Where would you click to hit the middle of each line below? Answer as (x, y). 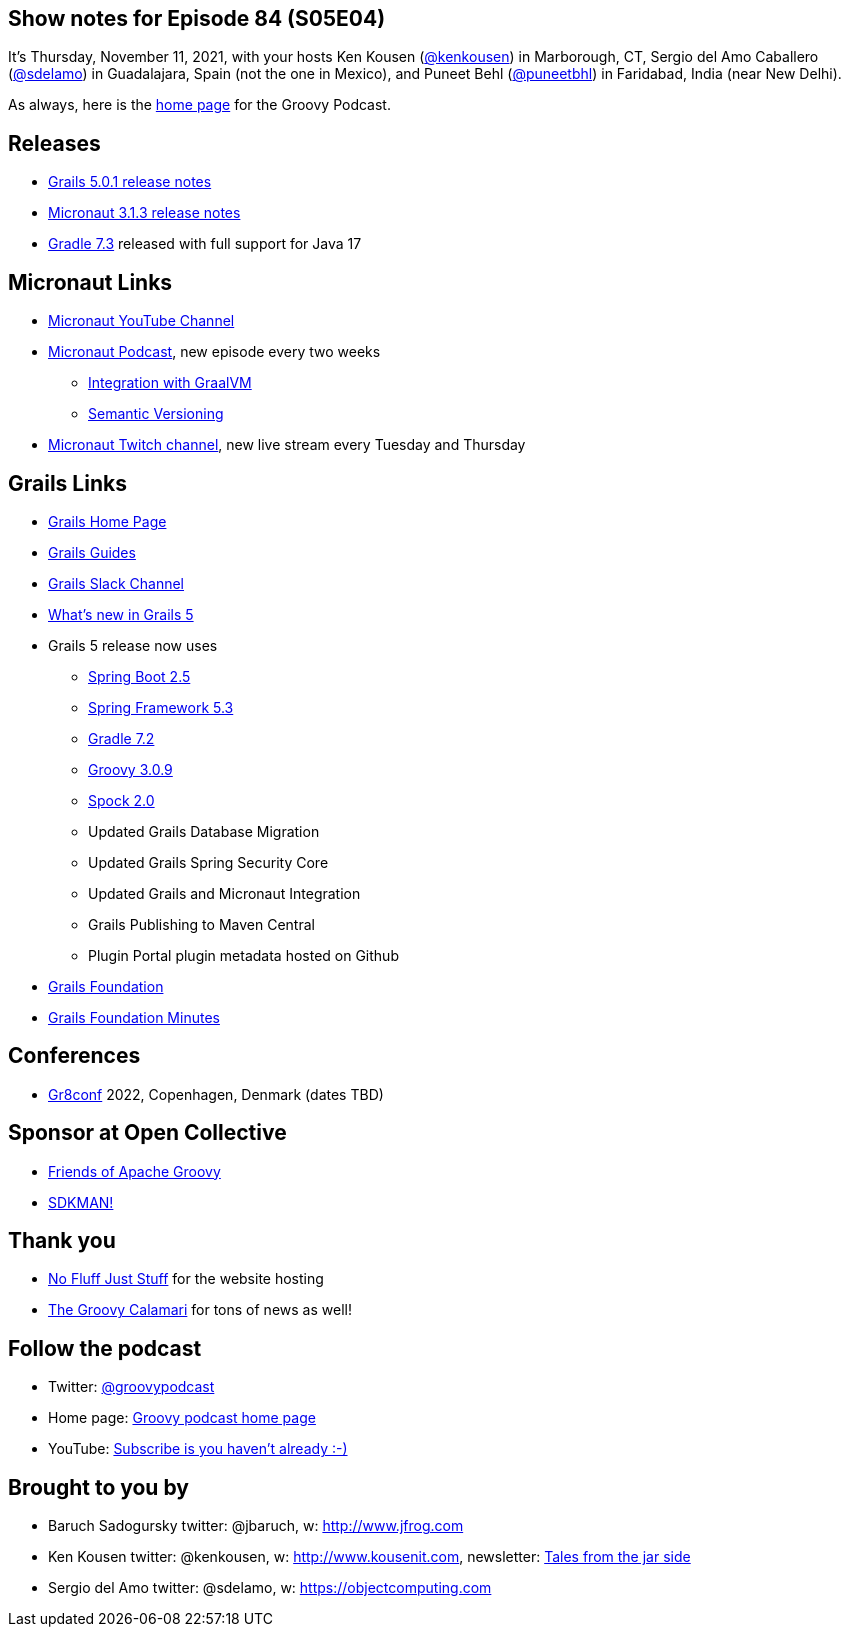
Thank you (62, 1241)
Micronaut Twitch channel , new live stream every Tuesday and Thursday (287, 445)
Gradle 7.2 (121, 738)
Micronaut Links (90, 282)
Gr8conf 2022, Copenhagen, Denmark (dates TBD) (216, 1094)
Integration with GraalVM (170, 383)
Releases (54, 143)
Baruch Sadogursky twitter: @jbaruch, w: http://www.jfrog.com (256, 1526)
